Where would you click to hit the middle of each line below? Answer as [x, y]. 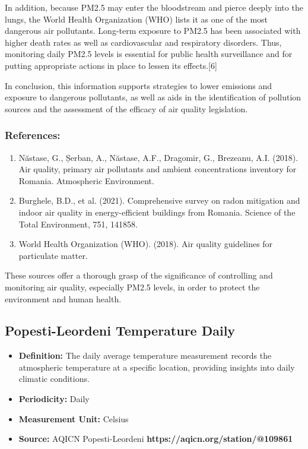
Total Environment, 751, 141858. [78, 224]
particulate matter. [53, 255]
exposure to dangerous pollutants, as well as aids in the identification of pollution [153, 97]
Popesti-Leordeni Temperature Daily [120, 331]
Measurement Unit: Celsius [74, 418]
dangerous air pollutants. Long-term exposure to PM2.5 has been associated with [153, 31]
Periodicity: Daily [54, 399]
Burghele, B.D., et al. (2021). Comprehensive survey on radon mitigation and [159, 200]
